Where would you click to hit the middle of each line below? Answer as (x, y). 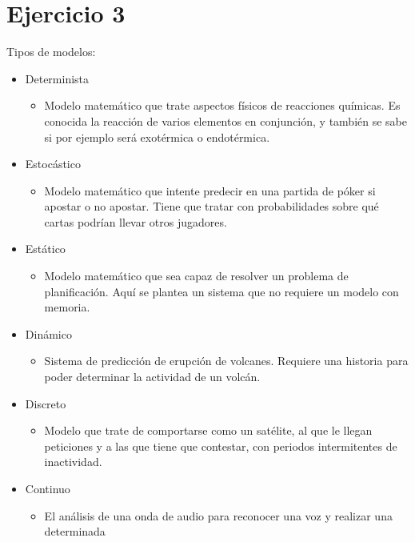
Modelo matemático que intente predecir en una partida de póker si (210, 190)
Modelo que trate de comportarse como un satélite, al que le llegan (208, 430)
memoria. (67, 307)
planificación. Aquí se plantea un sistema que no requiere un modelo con (221, 291)
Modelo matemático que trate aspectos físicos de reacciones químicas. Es (222, 105)
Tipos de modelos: (51, 52)
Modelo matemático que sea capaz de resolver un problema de (196, 276)
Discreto (46, 403)
